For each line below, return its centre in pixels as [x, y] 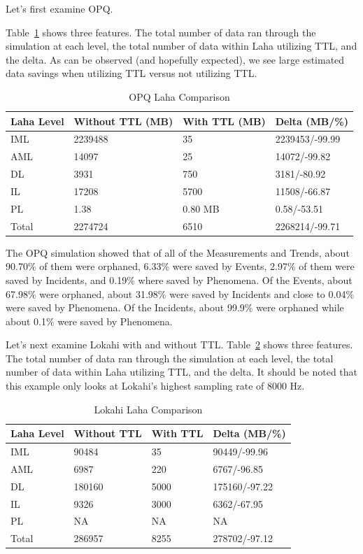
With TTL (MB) [224, 121]
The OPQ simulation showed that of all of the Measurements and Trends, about [178, 252]
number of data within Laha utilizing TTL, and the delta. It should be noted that [182, 372]
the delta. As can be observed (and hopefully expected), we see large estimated [175, 59]
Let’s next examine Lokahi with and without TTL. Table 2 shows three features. [179, 345]
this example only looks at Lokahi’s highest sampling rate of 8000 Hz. [155, 386]
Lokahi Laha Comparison [148, 409]
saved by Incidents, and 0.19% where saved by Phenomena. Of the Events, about [179, 279]
